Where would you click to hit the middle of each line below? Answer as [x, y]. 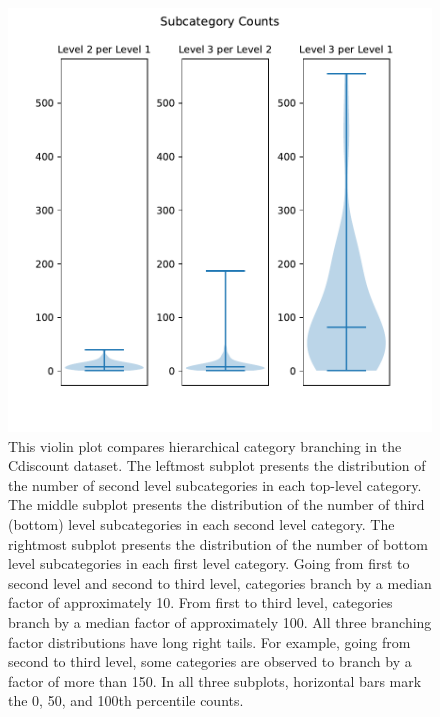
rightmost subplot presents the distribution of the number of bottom [218, 543]
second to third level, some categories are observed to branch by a [210, 661]
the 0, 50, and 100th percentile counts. [126, 700]
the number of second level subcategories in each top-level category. [215, 484]
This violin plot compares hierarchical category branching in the [205, 445]
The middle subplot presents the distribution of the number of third [216, 504]
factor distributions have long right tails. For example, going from [209, 641]
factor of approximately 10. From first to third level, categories [200, 602]
